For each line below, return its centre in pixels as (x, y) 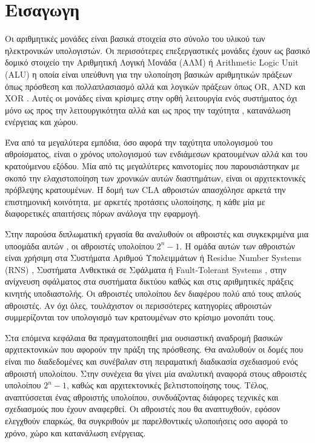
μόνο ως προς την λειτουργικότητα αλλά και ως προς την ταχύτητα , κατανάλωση (148, 110)
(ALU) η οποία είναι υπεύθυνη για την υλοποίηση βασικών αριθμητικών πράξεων (149, 74)
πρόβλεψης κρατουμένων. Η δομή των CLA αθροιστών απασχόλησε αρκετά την (145, 190)
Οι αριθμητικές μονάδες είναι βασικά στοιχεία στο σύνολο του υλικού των (135, 39)
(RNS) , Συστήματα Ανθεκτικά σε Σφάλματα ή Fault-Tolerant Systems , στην (146, 269)
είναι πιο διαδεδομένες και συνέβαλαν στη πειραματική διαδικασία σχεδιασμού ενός (151, 361)
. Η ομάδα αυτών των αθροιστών (237, 245)
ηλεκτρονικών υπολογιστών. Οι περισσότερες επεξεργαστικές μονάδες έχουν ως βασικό (157, 50)
